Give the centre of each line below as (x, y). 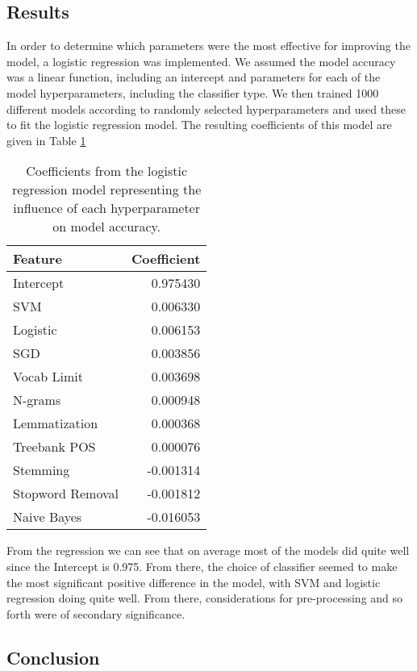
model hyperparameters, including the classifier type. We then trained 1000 (193, 92)
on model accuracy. (107, 227)
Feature (38, 259)
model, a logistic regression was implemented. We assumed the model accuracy (201, 61)
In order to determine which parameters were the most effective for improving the (208, 46)
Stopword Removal (66, 494)
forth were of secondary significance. (96, 613)
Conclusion (53, 657)
